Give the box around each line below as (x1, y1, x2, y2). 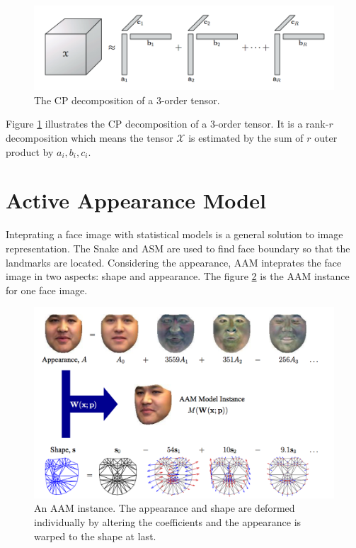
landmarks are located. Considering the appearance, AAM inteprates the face (6, 255, 342, 269)
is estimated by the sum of (188, 130, 304, 145)
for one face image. (6, 282, 88, 297)
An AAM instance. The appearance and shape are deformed (34, 501, 295, 515)
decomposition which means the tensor (6, 130, 173, 145)
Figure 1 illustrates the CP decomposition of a (6, 116, 207, 131)
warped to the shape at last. (34, 528, 156, 543)
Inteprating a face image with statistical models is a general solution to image (6, 227, 343, 242)
